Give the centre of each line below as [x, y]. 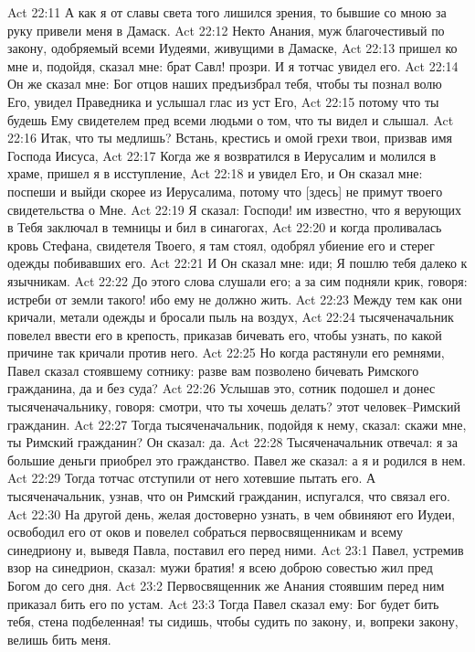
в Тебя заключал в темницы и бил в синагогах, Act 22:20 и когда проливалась [225, 227]
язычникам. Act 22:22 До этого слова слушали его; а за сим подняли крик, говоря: [237, 280]
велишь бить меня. [59, 639]
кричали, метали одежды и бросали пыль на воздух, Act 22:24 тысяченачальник [231, 317]
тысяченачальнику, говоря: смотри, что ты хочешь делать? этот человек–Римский [234, 406]
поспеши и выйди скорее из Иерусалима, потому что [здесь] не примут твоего [225, 191]
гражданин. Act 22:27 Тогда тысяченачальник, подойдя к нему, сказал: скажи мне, [237, 424]
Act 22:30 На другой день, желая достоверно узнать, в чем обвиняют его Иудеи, [232, 513]
